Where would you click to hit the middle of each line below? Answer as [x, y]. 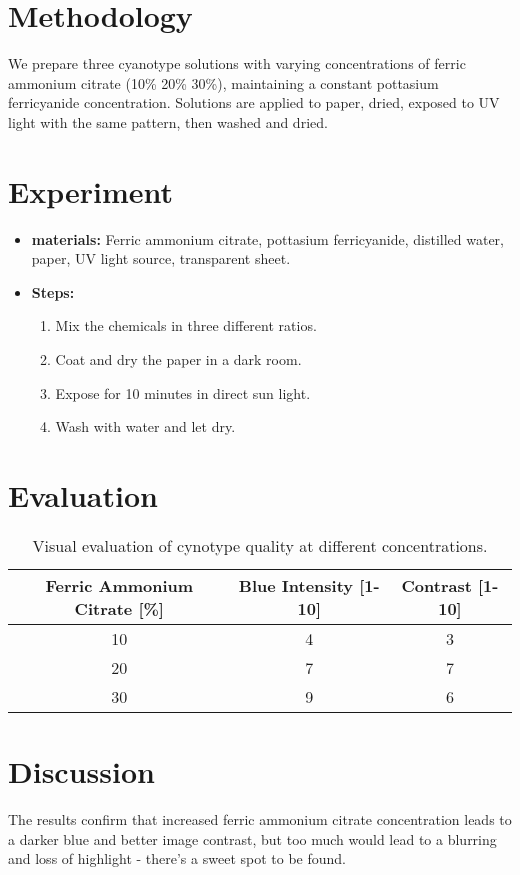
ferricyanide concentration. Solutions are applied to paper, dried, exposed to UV [254, 102]
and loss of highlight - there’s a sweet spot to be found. [177, 858]
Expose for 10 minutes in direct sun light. [183, 392]
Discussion [81, 771]
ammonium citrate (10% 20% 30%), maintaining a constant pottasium [223, 82]
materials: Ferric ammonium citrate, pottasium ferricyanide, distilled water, [267, 238]
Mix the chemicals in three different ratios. [186, 325]
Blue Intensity [296, 585]
